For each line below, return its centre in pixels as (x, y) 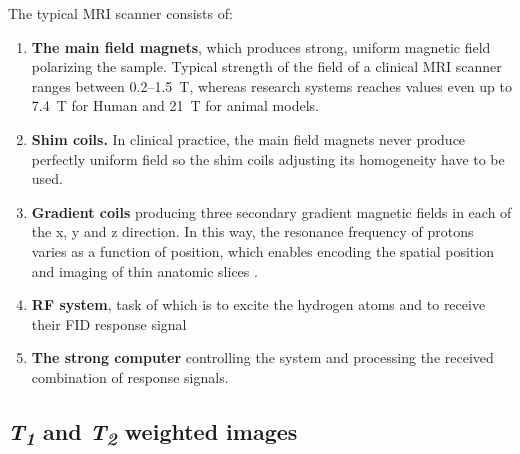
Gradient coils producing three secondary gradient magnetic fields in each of (271, 211)
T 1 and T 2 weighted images (153, 433)
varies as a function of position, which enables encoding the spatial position (262, 250)
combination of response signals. (130, 376)
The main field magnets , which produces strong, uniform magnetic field (261, 46)
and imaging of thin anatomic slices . (144, 270)
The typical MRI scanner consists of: (120, 13)
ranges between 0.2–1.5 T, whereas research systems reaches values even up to (271, 85)
